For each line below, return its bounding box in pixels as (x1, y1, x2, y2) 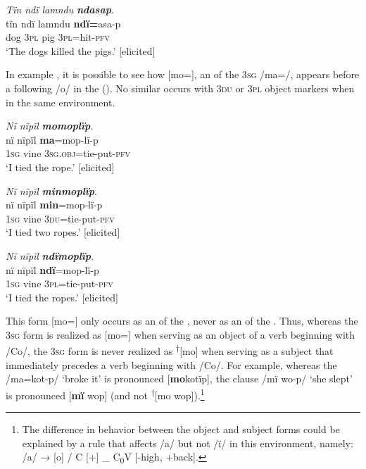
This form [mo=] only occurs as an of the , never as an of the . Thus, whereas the (6, 313, 358, 328)
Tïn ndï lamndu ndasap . (6, 2, 114, 16)
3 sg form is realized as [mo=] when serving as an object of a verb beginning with (6, 327, 355, 342)
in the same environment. (6, 94, 115, 109)
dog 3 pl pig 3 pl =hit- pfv (6, 30, 111, 44)
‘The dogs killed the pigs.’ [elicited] (6, 43, 156, 58)
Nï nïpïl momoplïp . (6, 118, 94, 133)
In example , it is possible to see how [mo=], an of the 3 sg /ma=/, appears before (6, 67, 360, 82)
